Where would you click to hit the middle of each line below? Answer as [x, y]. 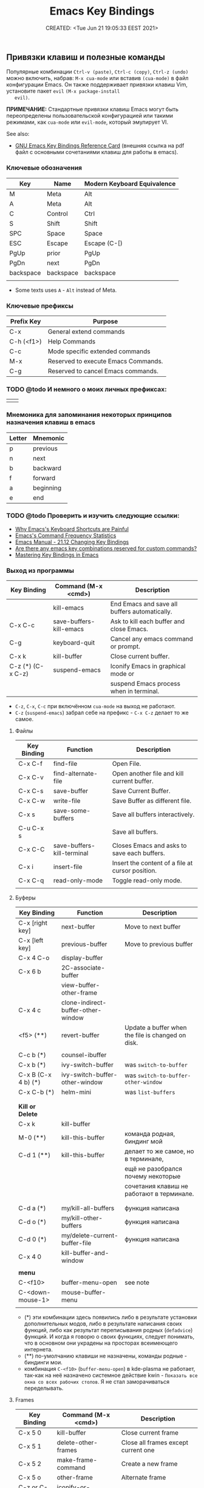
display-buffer [82, 958]
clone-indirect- [84, 1003]
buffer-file [76, 1243]
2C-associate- [83, 968]
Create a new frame [149, 1464]
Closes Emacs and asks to [149, 846]
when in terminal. [135, 691]
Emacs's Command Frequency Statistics [66, 535]
